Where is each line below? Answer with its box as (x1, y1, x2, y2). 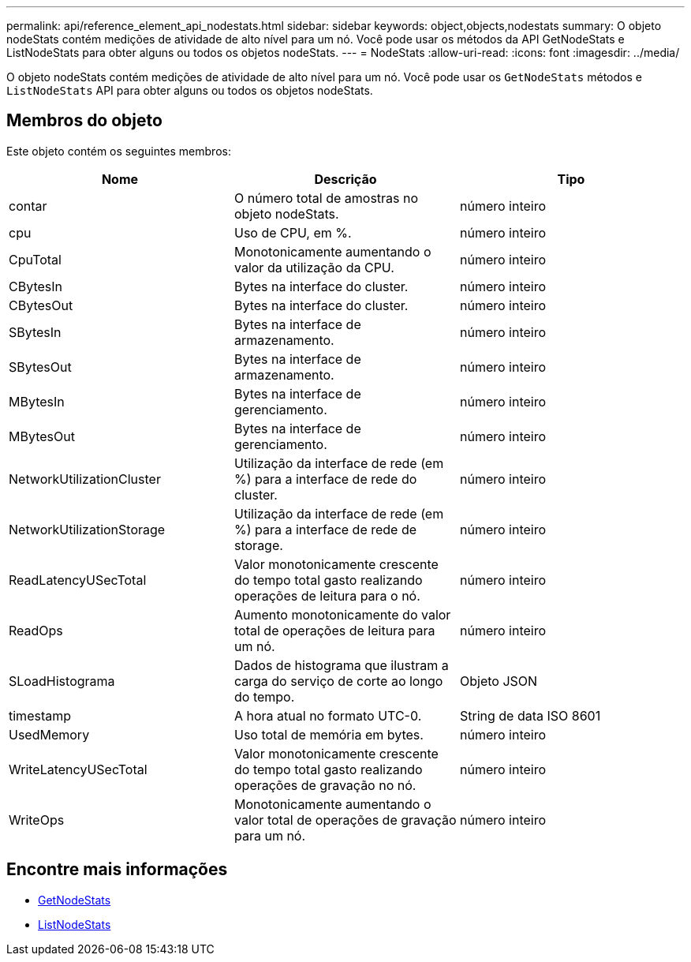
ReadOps (9, 622, 63, 638)
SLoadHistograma (9, 672, 115, 689)
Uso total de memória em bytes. (233, 726, 424, 743)
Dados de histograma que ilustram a (233, 657, 449, 673)
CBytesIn (9, 278, 62, 294)
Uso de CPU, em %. (233, 224, 352, 241)
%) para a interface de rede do (233, 470, 417, 487)
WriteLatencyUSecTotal (9, 761, 148, 777)
